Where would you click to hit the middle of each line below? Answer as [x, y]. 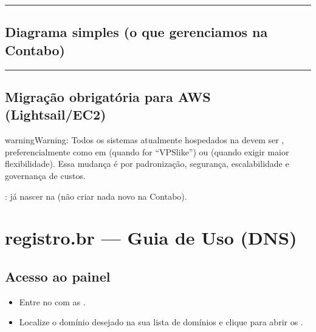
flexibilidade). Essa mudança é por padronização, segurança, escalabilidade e [147, 164]
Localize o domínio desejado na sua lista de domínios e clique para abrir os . [161, 322]
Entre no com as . [52, 301]
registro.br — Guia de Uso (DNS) [151, 238]
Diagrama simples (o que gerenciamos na [136, 32]
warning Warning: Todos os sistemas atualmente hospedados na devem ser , [145, 140]
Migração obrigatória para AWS [108, 96]
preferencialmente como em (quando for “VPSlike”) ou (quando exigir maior [147, 151]
